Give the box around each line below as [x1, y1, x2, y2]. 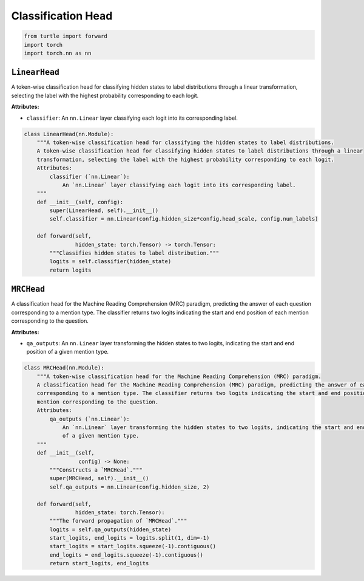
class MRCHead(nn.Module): [24, 365, 104, 371]
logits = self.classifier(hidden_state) [49, 258, 172, 265]
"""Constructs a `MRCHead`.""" [49, 466, 143, 473]
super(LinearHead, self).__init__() [49, 207, 159, 214]
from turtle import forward [24, 33, 107, 40]
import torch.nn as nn [24, 49, 92, 57]
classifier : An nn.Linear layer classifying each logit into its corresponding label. [26, 114, 238, 122]
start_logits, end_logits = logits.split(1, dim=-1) [49, 535, 210, 541]
